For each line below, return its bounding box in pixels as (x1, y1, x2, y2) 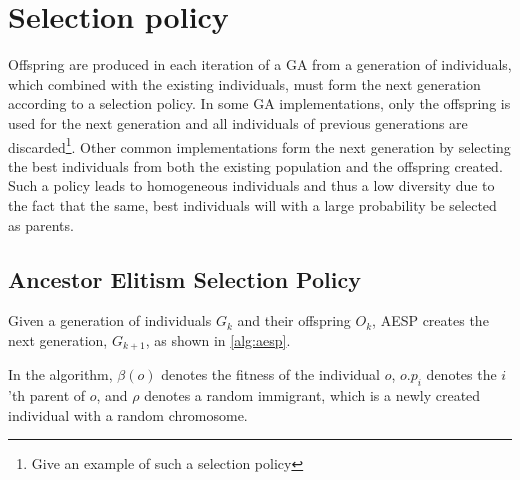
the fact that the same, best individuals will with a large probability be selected (8, 194, 497, 215)
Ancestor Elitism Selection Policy (8, 263, 361, 294)
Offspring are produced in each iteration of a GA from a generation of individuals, (8, 54, 512, 75)
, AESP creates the (372, 310, 489, 331)
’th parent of (8, 385, 86, 406)
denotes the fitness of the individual (161, 364, 380, 385)
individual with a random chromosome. (8, 404, 248, 425)
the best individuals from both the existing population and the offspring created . (8, 155, 503, 176)
